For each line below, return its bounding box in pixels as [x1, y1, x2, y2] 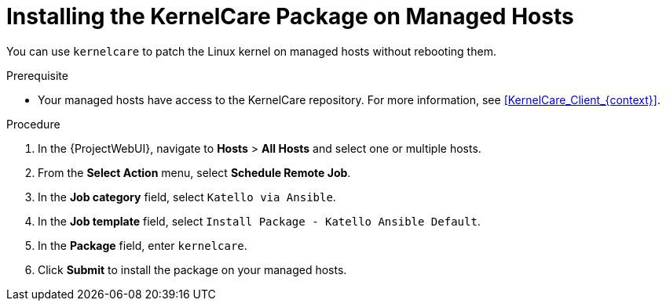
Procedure [6, 117, 60, 131]
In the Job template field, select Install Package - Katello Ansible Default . [38, 214, 481, 228]
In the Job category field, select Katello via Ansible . [38, 190, 336, 204]
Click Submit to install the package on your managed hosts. [38, 262, 347, 276]
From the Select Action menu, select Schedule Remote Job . [38, 165, 351, 179]
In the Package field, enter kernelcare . [38, 238, 247, 252]
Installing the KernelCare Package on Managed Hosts [6, 3, 574, 30]
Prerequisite [6, 68, 68, 82]
